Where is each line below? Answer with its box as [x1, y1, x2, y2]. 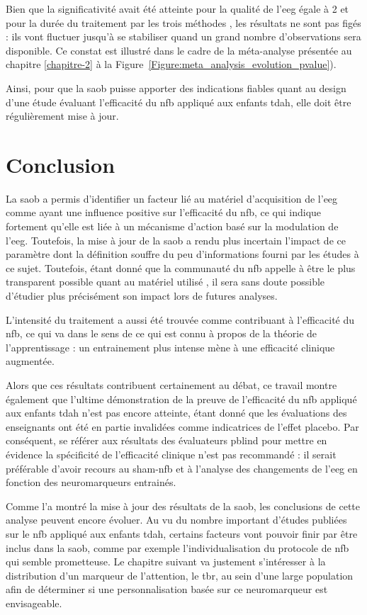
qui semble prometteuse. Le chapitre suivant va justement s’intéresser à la [6, 554, 326, 569]
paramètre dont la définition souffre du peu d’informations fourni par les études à [6, 247, 359, 261]
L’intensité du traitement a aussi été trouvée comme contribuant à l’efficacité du [6, 312, 355, 327]
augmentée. [6, 354, 55, 368]
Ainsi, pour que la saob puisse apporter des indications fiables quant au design [6, 80, 346, 95]
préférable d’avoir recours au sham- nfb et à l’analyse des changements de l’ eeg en [6, 461, 358, 475]
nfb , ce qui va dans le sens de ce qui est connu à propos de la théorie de [6, 326, 317, 341]
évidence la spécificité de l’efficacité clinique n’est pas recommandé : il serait [6, 446, 337, 461]
